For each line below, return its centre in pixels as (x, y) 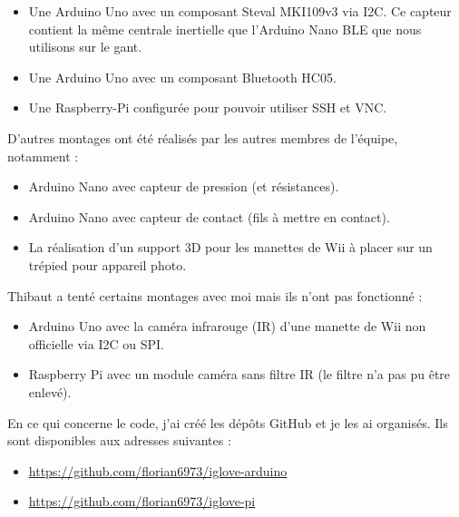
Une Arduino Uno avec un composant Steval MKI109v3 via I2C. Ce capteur (240, 11)
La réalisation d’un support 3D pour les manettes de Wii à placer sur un (230, 247)
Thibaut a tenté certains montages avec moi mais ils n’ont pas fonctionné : (215, 295)
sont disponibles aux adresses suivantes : (119, 440)
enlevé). (50, 391)
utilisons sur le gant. (85, 47)
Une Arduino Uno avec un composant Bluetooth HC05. (182, 77)
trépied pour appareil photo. (107, 264)
